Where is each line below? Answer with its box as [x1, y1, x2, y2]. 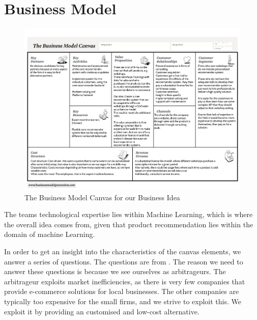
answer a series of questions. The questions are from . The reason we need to [4, 256, 243, 266]
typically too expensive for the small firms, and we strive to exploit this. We [4, 296, 241, 306]
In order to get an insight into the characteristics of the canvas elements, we [4, 246, 241, 256]
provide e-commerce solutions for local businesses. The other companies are [4, 286, 239, 297]
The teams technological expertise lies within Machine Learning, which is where [4, 209, 253, 220]
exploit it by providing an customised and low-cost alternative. [4, 306, 199, 316]
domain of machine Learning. [4, 229, 95, 239]
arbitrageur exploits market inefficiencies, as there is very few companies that [4, 276, 245, 286]
